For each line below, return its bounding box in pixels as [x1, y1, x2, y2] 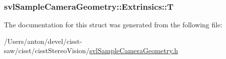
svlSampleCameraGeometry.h [89, 45, 178, 56]
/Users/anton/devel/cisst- [4, 36, 82, 46]
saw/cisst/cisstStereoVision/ [4, 45, 90, 56]
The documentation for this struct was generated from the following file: [4, 20, 223, 30]
